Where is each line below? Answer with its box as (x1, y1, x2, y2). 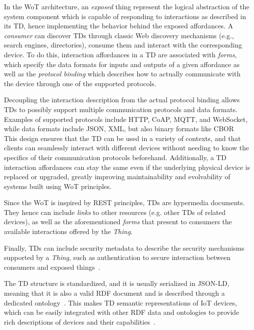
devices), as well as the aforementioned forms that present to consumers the (4, 216, 232, 227)
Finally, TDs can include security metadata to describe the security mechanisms (4, 242, 245, 253)
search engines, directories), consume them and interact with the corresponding (4, 40, 242, 50)
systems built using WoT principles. (4, 181, 112, 191)
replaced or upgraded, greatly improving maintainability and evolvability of (4, 171, 230, 182)
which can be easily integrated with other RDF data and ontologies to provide (4, 307, 239, 317)
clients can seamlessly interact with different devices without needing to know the (4, 142, 249, 153)
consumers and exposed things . (4, 261, 101, 272)
